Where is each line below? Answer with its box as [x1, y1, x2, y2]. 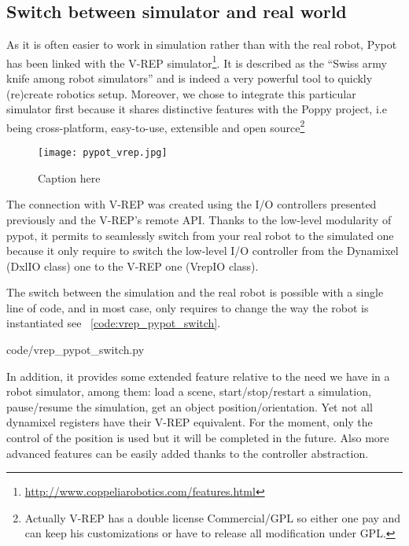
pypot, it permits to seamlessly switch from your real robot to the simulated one [6, 227, 394, 243]
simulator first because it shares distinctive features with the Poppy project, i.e [6, 101, 387, 117]
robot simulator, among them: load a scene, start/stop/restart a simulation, [6, 383, 371, 400]
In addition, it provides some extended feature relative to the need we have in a [6, 367, 390, 384]
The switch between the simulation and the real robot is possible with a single [6, 284, 384, 301]
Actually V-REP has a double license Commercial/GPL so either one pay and [24, 509, 401, 526]
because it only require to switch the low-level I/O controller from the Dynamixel [6, 242, 399, 259]
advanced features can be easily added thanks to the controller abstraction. [6, 445, 369, 461]
